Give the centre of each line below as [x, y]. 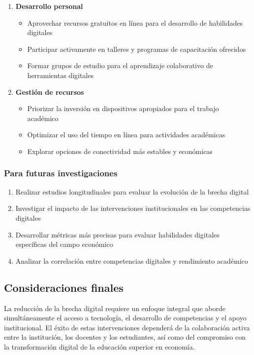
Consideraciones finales [64, 287]
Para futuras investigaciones [61, 173]
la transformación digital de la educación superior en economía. [99, 346]
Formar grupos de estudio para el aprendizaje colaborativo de [120, 65]
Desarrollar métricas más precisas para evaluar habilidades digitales [117, 234]
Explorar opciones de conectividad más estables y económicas [120, 151]
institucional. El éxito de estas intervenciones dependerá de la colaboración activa [127, 327]
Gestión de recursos [50, 92]
